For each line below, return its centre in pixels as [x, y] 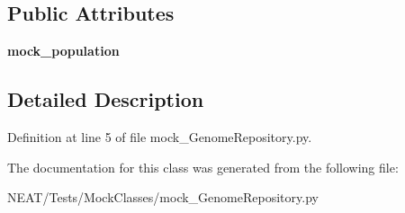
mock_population [63, 51]
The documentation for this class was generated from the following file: [203, 167]
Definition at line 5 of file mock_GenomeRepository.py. [160, 137]
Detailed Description [106, 99]
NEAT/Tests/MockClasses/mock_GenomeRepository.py [163, 197]
